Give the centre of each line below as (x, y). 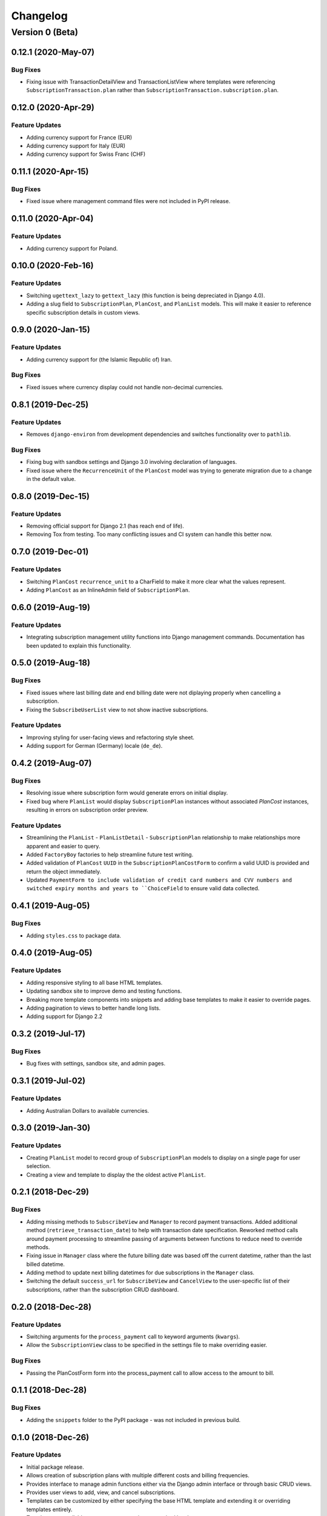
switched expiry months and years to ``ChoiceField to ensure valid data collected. (143, 888)
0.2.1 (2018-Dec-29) (50, 1192)
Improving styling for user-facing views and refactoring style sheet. (111, 737)
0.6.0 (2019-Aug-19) (51, 607)
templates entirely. (49, 1509)
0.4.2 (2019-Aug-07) (51, 763)
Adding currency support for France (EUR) (79, 137)
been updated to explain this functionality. (79, 645)
